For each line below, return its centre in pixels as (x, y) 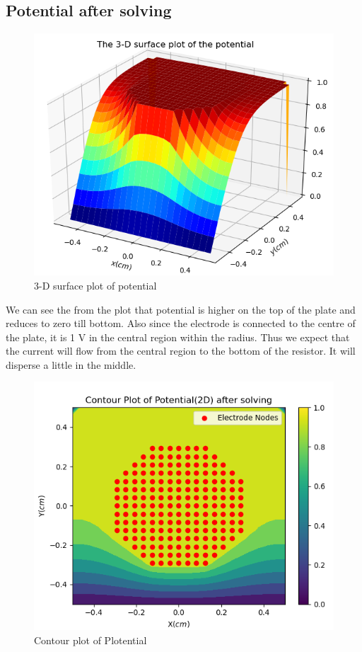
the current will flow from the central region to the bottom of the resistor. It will (181, 351)
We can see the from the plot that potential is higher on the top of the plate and (181, 309)
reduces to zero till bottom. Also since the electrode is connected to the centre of (181, 323)
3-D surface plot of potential (95, 285)
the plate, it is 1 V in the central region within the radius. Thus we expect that (178, 337)
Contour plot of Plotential (90, 640)
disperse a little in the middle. (71, 364)
